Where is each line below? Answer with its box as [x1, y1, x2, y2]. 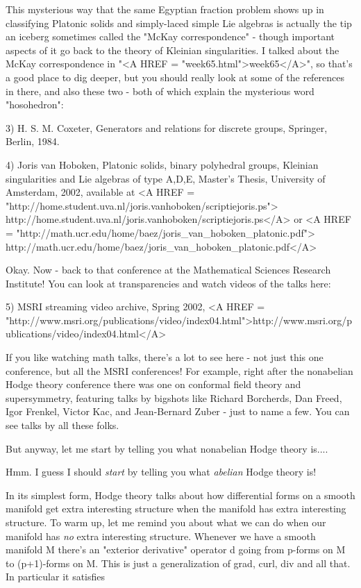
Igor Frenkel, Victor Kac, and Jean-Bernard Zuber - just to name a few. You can [6, 404, 350, 419]
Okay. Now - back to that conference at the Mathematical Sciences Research [6, 262, 331, 277]
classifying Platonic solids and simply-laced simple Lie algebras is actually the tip [6, 15, 352, 30]
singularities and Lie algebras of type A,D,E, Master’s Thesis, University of [6, 171, 326, 185]
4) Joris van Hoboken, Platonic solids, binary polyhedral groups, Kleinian [6, 157, 319, 171]
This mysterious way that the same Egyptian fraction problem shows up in [6, 2, 324, 16]
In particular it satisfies [6, 569, 106, 584]
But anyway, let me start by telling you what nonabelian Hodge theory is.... [6, 441, 328, 455]
